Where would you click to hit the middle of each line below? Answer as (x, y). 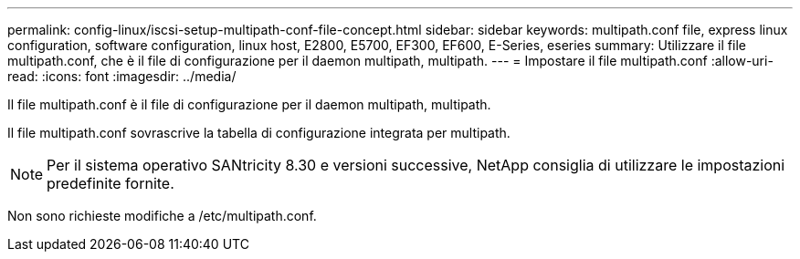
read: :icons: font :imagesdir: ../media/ (122, 76)
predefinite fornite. (111, 183)
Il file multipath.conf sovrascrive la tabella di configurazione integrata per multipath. (259, 133)
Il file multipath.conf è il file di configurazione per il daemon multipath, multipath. (249, 104)
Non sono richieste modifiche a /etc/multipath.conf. (162, 216)
